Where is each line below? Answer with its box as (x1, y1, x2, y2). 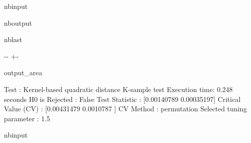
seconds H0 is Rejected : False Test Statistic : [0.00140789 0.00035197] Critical (4, 94, 241, 104)
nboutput (4, 17, 32, 28)
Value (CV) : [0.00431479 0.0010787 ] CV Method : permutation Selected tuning (4, 103, 247, 114)
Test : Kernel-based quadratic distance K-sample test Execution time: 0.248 (4, 84, 233, 94)
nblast (4, 34, 23, 45)
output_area (4, 67, 42, 78)
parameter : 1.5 (4, 113, 50, 123)
